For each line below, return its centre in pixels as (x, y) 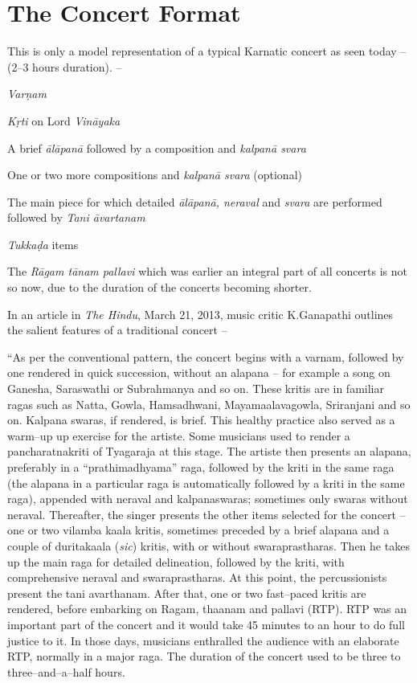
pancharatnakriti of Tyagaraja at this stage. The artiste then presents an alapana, (209, 451)
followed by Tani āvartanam (76, 217)
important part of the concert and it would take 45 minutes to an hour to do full (206, 624)
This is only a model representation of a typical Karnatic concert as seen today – (207, 51)
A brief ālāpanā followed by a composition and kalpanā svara (157, 147)
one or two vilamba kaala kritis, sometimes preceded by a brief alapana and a (198, 530)
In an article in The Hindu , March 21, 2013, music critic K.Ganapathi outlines (200, 314)
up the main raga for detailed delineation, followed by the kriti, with (176, 561)
